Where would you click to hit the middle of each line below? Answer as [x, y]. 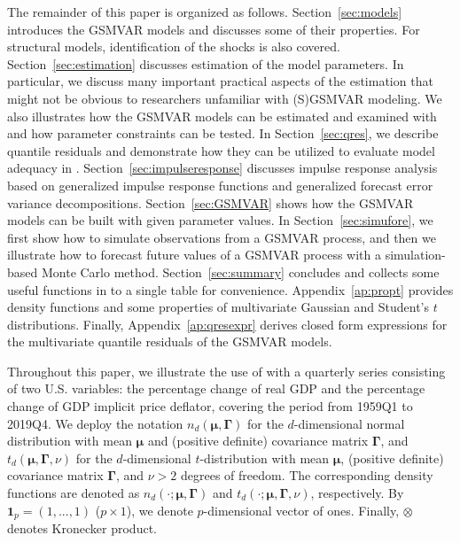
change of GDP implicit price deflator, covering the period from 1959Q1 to [210, 406]
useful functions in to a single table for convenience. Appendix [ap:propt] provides [230, 289]
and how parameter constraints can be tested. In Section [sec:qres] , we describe [223, 133]
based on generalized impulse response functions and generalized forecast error [220, 185]
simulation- [415, 255]
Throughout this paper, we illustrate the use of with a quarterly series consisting [226, 371]
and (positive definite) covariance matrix [258, 441]
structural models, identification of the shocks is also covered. [174, 47]
